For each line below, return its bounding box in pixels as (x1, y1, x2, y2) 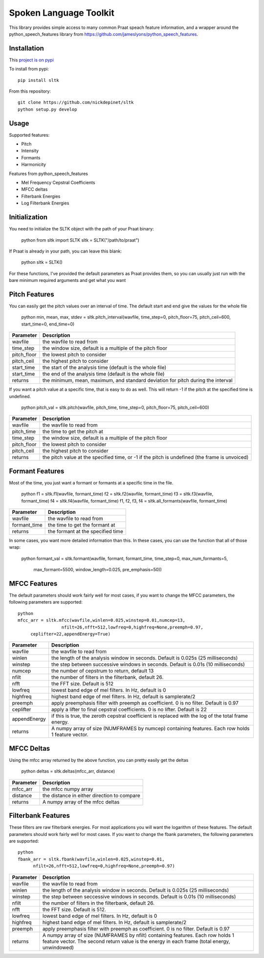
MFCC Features (9, 580, 58, 588)
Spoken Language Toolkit (9, 7, 114, 18)
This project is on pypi (9, 57, 54, 63)
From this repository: (9, 88, 51, 94)
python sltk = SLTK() (21, 259, 63, 265)
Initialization (9, 213, 48, 222)
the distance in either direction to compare (42, 792, 140, 799)
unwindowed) (42, 944, 74, 951)
